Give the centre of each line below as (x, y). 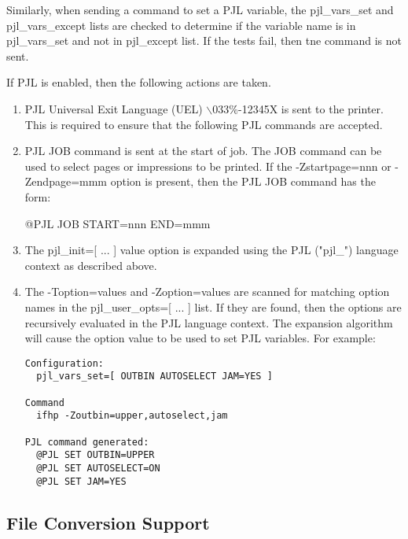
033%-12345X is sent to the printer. (298, 108)
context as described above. (91, 265)
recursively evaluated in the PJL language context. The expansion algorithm (209, 322)
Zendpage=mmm (66, 181)
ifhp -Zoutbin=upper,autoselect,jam (132, 416)
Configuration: (64, 363)
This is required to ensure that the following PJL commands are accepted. (204, 124)
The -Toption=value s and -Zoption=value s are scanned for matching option (207, 292)
